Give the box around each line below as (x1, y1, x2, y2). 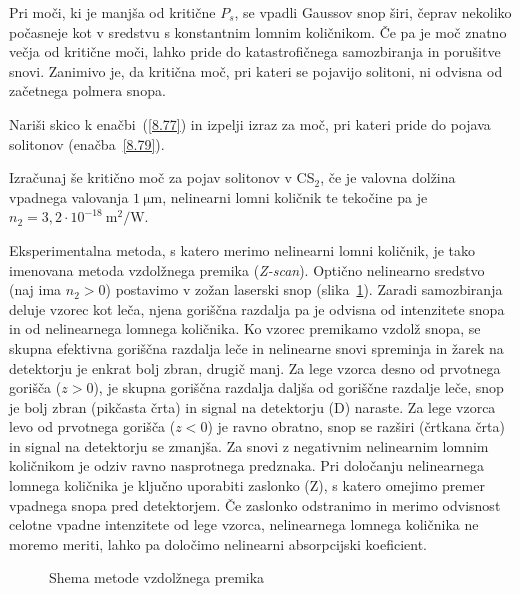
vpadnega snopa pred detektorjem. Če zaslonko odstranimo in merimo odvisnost (9, 494, 501, 515)
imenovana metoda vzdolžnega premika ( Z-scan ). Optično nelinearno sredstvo (9, 259, 485, 280)
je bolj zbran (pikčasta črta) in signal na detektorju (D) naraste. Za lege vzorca (9, 396, 496, 417)
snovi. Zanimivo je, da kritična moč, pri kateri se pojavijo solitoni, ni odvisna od (9, 60, 503, 81)
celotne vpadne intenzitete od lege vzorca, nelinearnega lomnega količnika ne (9, 514, 479, 535)
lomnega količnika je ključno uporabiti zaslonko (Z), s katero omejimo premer (9, 475, 485, 496)
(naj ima (9, 279, 62, 300)
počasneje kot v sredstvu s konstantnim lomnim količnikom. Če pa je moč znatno (9, 21, 507, 42)
